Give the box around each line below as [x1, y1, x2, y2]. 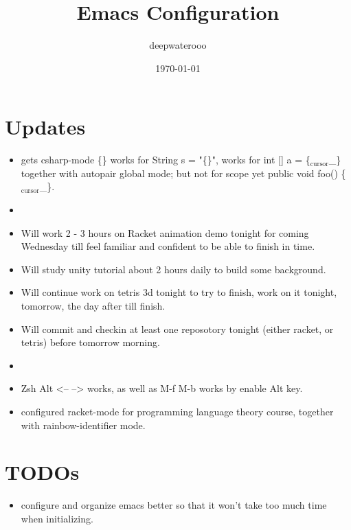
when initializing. [21, 511, 93, 525]
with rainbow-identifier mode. [21, 417, 146, 432]
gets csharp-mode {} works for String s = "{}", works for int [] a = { [21, 152, 310, 167]
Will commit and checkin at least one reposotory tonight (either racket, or [21, 321, 334, 336]
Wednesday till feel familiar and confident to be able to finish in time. [21, 239, 315, 253]
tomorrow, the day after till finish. [21, 299, 166, 312]
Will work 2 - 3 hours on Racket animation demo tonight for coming [21, 225, 309, 240]
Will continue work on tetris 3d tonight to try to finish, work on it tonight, [21, 285, 337, 299]
